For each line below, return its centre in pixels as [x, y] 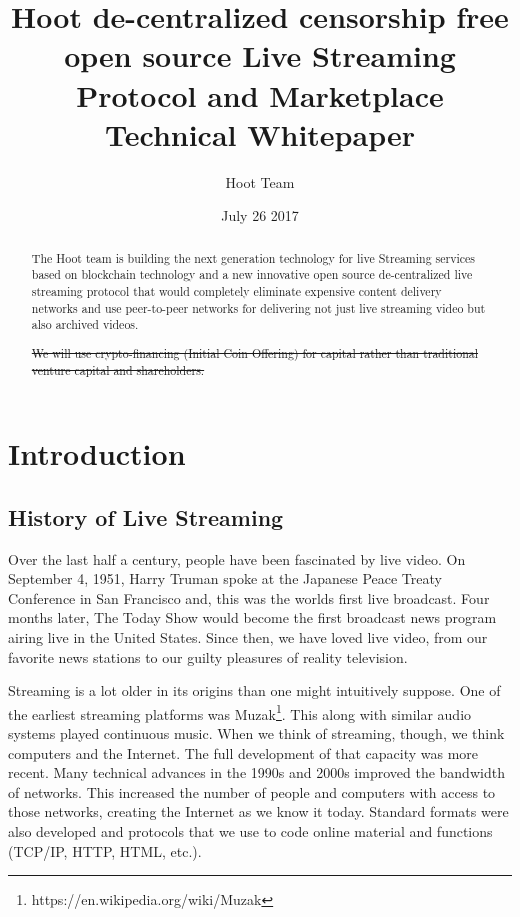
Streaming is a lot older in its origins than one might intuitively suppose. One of [254, 690]
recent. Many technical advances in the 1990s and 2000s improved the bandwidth [256, 772]
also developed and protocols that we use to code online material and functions [250, 830]
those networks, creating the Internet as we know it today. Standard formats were [258, 811]
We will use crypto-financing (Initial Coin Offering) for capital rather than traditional [255, 352]
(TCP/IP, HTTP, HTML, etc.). [105, 850]
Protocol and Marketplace [260, 94]
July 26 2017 [260, 215]
